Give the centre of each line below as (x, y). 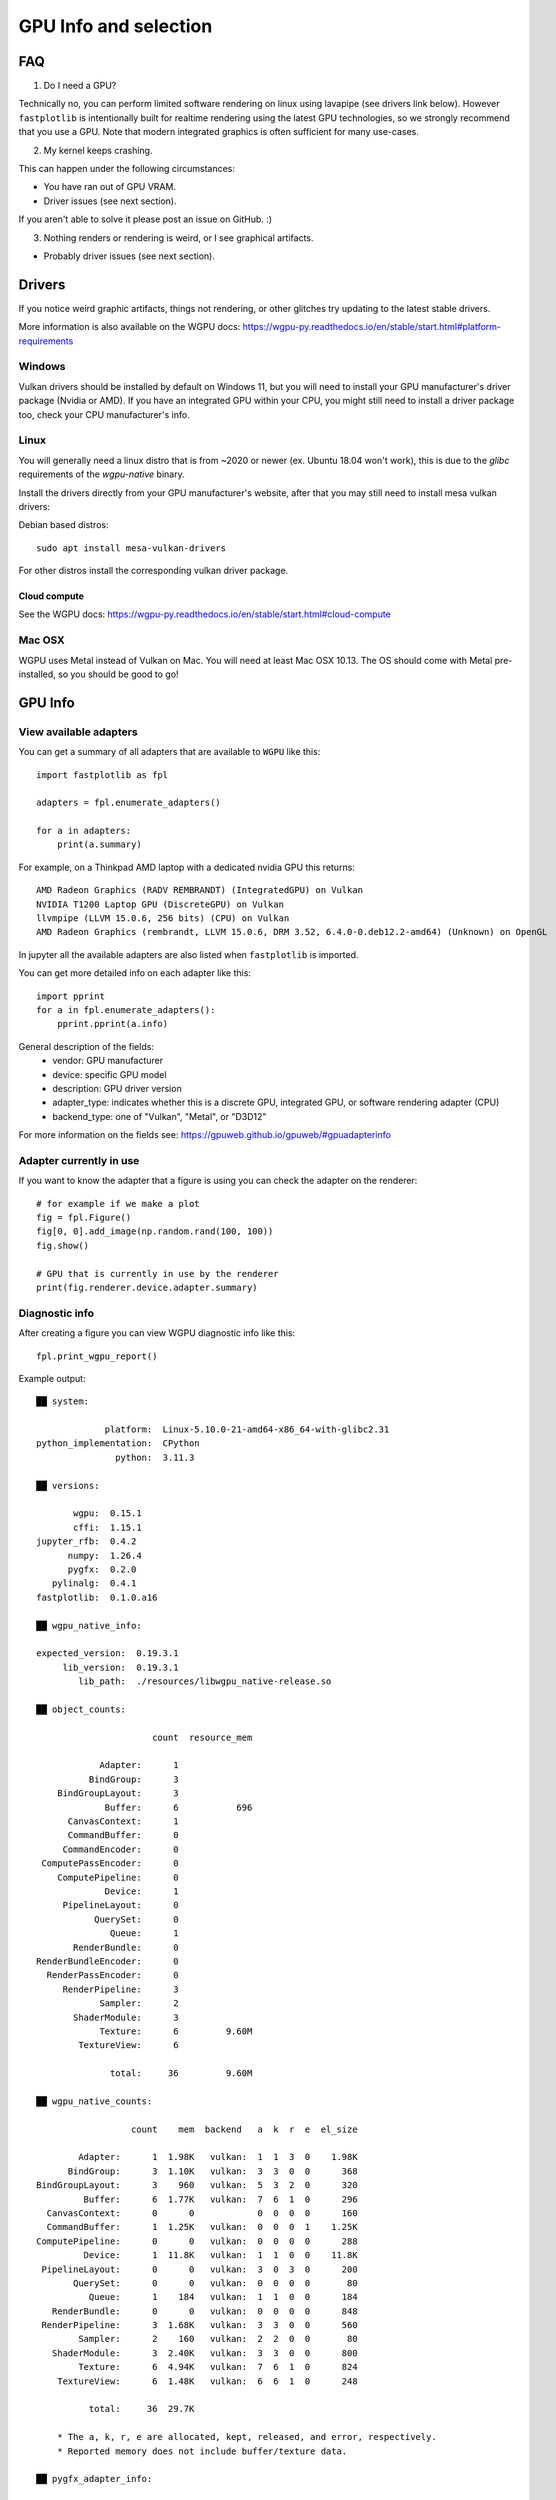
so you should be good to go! (118, 674)
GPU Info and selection (115, 26)
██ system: (63, 1401)
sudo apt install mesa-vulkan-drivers (131, 548)
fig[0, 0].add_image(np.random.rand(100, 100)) (155, 1231)
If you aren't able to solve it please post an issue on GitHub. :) (145, 219)
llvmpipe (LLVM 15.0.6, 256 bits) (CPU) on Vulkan (163, 918)
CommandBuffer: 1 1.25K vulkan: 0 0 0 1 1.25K (202, 2227)
